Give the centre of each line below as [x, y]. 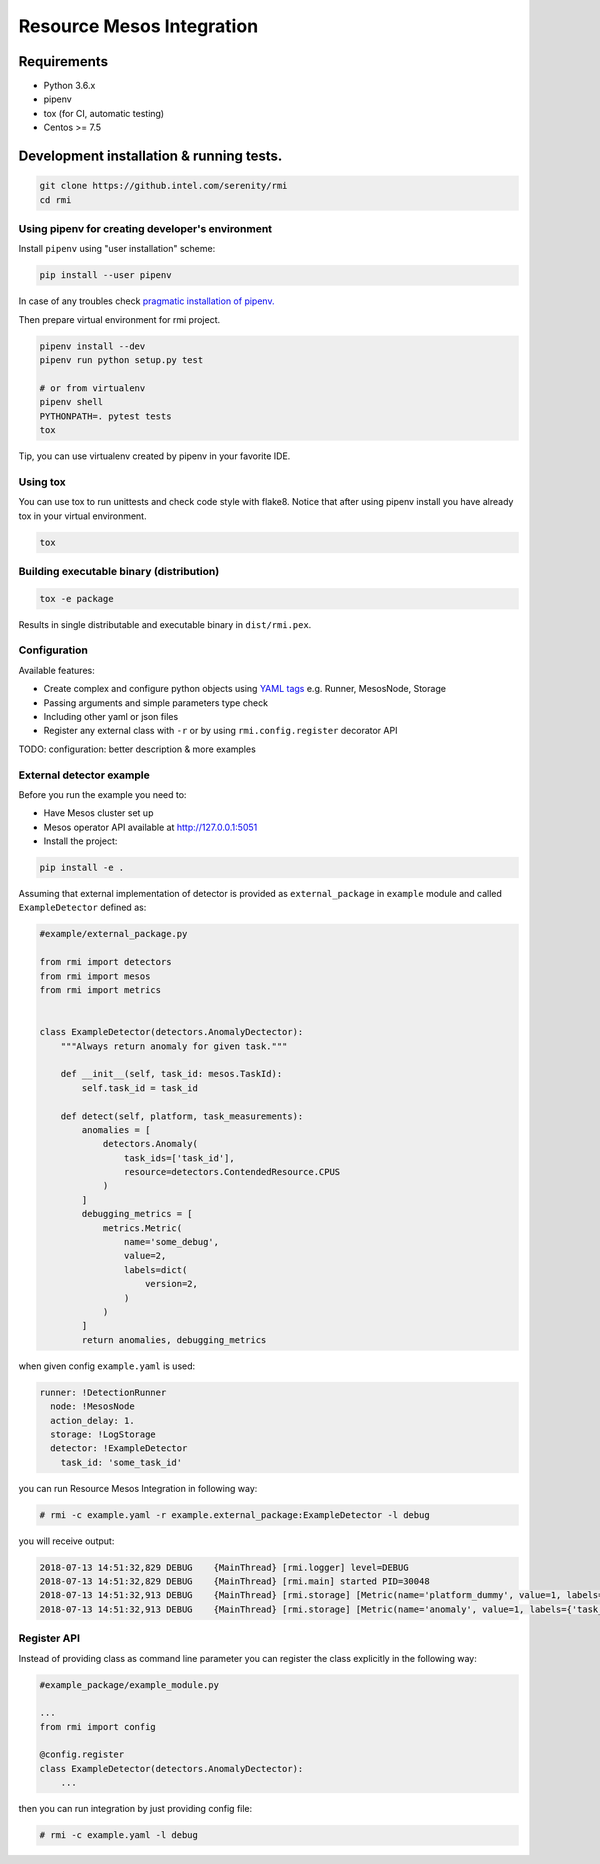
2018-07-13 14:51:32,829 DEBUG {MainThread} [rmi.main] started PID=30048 [234, 1581]
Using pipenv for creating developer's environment [145, 228]
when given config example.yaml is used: [107, 1366]
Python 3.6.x [69, 86]
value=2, [145, 1256]
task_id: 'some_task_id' [121, 1462]
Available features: [56, 670]
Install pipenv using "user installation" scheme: [117, 249]
